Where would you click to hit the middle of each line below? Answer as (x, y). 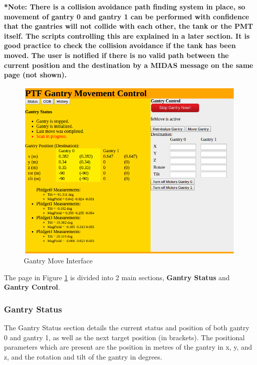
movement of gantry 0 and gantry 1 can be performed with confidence (127, 16)
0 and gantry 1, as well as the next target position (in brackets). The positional (125, 337)
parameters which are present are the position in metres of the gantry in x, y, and (128, 347)
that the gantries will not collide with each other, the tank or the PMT (129, 26)
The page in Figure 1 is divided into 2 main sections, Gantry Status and (117, 277)
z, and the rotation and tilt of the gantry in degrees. (83, 356)
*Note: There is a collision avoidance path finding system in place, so (125, 6)
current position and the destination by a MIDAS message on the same (129, 65)
